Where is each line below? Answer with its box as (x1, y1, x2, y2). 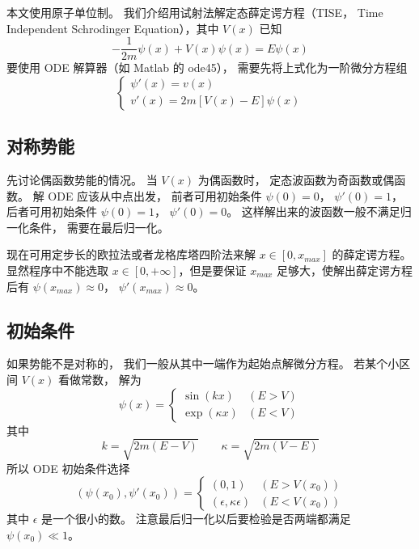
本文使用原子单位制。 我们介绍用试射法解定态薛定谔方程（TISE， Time (6, 4, 383, 20)
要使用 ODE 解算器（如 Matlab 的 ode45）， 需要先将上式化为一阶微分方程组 (6, 59, 408, 76)
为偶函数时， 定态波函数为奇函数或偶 (197, 171, 395, 188)
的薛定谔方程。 (332, 246, 412, 263)
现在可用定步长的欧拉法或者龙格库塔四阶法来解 (6, 246, 256, 263)
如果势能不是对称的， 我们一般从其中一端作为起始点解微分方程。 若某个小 (6, 355, 400, 372)
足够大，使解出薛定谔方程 (277, 262, 413, 279)
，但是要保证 (178, 262, 247, 279)
